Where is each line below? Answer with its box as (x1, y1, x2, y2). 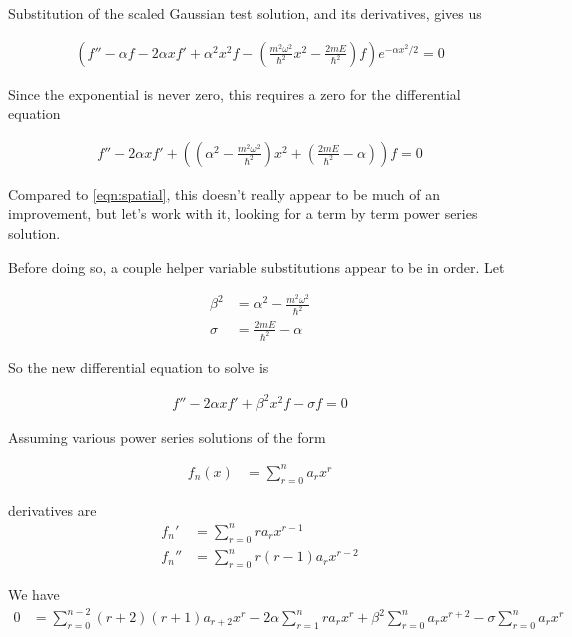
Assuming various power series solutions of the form (8, 426, 326, 447)
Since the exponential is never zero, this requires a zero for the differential (8, 83, 461, 104)
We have (8, 583, 60, 604)
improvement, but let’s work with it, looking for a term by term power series (8, 203, 478, 224)
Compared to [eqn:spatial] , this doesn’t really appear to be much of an (8, 183, 441, 204)
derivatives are (8, 499, 97, 520)
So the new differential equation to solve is (8, 356, 269, 377)
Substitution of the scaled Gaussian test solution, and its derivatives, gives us (8, 3, 482, 23)
